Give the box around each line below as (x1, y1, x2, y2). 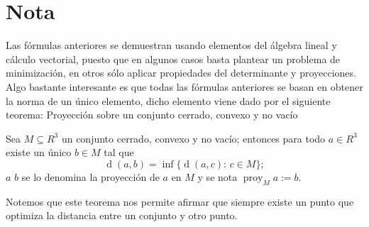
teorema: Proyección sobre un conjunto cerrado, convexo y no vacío (6, 107, 298, 122)
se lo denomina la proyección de (21, 169, 160, 184)
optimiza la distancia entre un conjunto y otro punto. (6, 208, 238, 223)
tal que (104, 145, 134, 160)
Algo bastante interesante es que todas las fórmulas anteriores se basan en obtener (6, 79, 363, 94)
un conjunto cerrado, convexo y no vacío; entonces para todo (61, 131, 326, 145)
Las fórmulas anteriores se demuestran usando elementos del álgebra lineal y (6, 38, 337, 52)
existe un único (6, 145, 72, 160)
